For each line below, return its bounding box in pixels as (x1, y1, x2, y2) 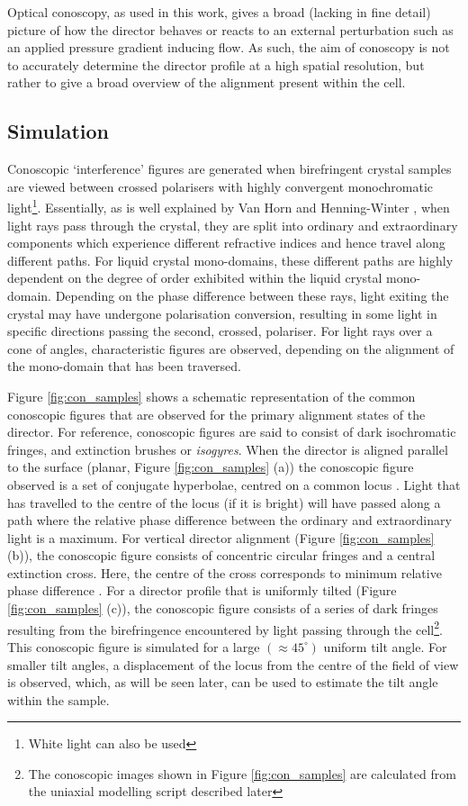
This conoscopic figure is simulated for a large (7, 637, 260, 656)
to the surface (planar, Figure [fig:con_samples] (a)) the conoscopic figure (7, 457, 414, 476)
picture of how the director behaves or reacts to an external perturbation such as (7, 20, 454, 39)
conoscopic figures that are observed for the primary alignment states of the (7, 404, 426, 423)
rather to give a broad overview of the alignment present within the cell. (7, 73, 406, 92)
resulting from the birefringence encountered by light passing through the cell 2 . (7, 617, 443, 638)
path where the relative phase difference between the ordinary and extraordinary (7, 511, 452, 530)
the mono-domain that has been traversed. (7, 357, 242, 376)
